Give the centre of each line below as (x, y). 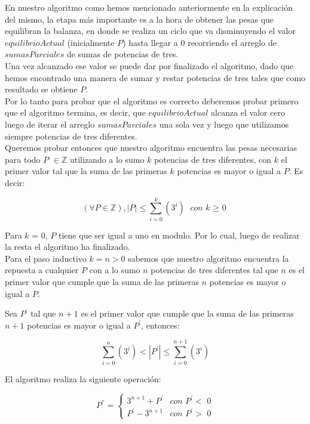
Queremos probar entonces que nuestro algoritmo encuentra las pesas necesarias (151, 148)
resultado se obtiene (41, 89)
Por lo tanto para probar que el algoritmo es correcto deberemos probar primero (152, 100)
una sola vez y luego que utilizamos (224, 124)
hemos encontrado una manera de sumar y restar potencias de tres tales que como (155, 77)
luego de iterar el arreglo (50, 124)
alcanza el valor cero (248, 112)
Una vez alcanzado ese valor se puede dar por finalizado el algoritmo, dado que (149, 65)
